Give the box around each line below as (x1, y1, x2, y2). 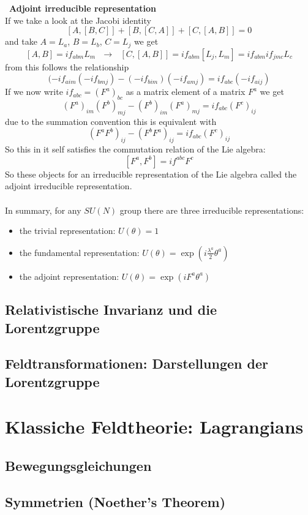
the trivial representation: (19, 224, 116, 237)
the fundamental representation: (19, 246, 140, 258)
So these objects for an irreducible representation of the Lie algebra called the (5, 167, 297, 180)
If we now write (5, 85, 63, 98)
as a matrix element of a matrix (126, 85, 246, 98)
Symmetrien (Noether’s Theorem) (5, 492, 226, 511)
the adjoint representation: (19, 269, 119, 282)
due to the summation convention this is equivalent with (5, 115, 217, 127)
